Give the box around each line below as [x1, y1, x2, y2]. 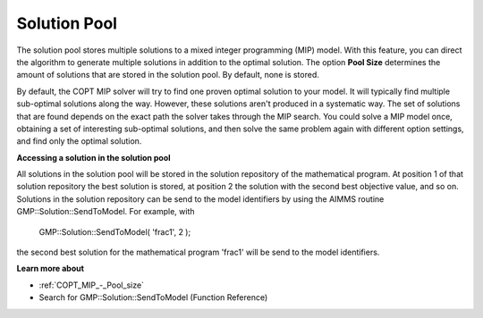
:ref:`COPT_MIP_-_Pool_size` [38, 280, 145, 290]
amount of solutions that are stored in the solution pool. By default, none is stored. [16, 70, 319, 80]
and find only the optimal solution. [16, 136, 142, 146]
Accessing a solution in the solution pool [16, 152, 171, 163]
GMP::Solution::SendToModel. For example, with [16, 206, 196, 217]
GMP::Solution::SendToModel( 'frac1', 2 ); [38, 226, 191, 237]
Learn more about [16, 264, 85, 274]
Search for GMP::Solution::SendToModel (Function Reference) [38, 292, 268, 303]
